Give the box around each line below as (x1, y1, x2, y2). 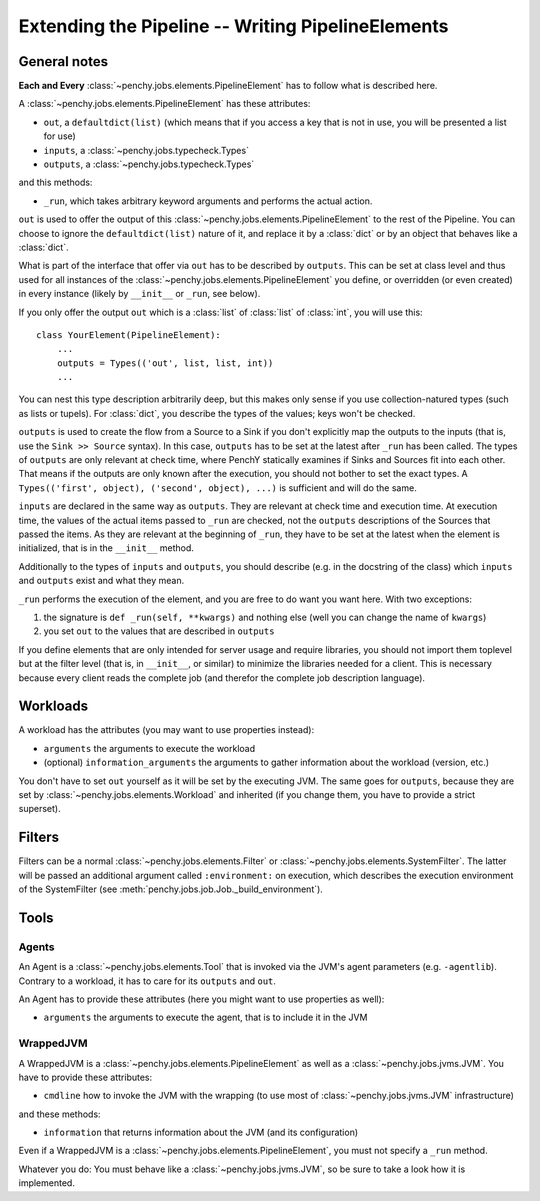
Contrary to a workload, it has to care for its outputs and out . (18, 975, 277, 987)
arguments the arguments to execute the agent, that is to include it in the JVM (43, 1011, 368, 1024)
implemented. (18, 1177, 75, 1189)
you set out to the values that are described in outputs (43, 625, 275, 637)
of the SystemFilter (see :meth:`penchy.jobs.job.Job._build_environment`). (18, 883, 324, 895)
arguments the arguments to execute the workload (43, 742, 256, 754)
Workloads (18, 698, 89, 715)
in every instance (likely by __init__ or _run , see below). (18, 288, 261, 300)
